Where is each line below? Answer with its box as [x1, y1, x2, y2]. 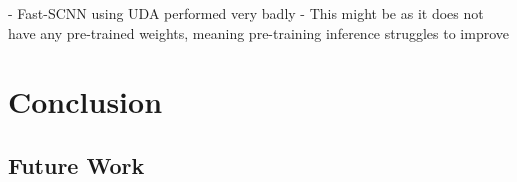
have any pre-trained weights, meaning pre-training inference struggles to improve [8, 22, 510, 43]
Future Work [8, 149, 145, 180]
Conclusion [8, 81, 163, 122]
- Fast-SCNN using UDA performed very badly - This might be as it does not [8, 3, 484, 23]
